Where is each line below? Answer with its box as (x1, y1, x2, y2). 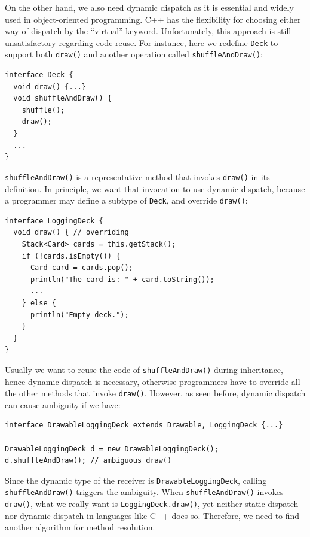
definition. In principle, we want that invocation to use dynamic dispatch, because (5, 182, 305, 195)
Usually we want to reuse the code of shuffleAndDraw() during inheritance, (5, 363, 283, 375)
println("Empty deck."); (30, 310, 129, 319)
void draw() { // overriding (13, 228, 129, 237)
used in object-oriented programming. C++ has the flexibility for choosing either (5, 13, 301, 25)
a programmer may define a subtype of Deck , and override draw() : (5, 194, 248, 207)
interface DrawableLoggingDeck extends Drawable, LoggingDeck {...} (5, 421, 283, 430)
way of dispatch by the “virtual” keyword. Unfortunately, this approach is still (5, 25, 291, 37)
